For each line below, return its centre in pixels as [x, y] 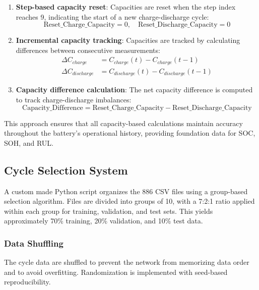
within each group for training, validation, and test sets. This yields [109, 211]
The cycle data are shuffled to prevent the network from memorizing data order [127, 262]
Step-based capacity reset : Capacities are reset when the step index [126, 7]
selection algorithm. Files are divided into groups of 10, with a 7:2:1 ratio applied [129, 201]
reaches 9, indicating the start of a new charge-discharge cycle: [112, 16]
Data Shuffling [34, 243]
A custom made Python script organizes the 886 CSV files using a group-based [126, 191]
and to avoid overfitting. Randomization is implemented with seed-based [116, 272]
